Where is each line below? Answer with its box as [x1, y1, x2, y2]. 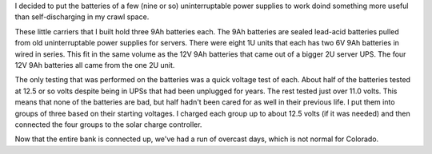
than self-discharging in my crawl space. [14, 12, 150, 22]
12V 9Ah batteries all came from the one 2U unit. [14, 60, 175, 69]
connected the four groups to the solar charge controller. [14, 120, 202, 129]
